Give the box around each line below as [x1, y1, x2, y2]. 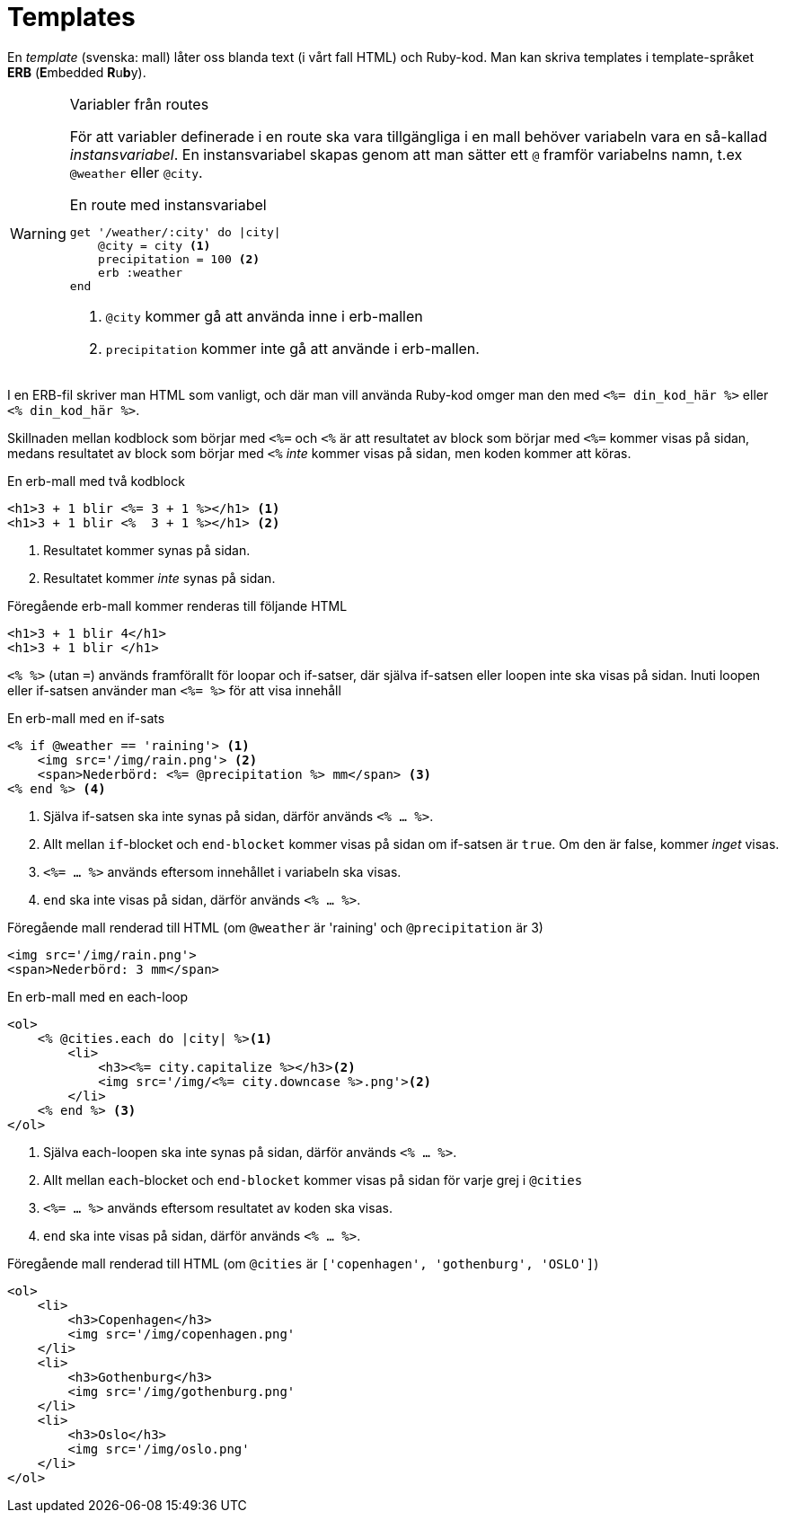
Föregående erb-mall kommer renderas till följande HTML [7, 597, 348, 614]
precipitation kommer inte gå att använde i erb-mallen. [105, 339, 480, 358]
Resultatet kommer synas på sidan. [43, 542, 251, 558]
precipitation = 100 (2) [98, 252, 261, 266]
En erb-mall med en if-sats [7, 710, 165, 726]
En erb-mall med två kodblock [7, 473, 185, 489]
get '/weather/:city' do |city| [69, 225, 281, 239]
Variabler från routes [69, 94, 209, 113]
